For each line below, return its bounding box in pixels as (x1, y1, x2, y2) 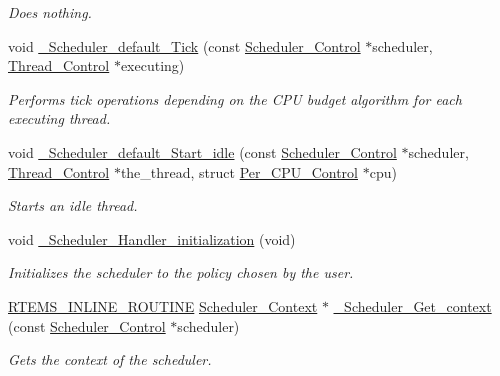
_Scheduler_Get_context (333, 295, 492, 316)
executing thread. (8, 108, 111, 129)
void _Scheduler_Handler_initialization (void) (8, 228, 296, 249)
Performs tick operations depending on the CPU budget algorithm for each (8, 88, 462, 109)
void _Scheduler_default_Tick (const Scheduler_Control (8, 35, 361, 56)
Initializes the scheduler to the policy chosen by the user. (8, 262, 354, 283)
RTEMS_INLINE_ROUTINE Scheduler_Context (8, 295, 318, 316)
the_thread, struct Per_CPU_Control (120, 161, 358, 182)
